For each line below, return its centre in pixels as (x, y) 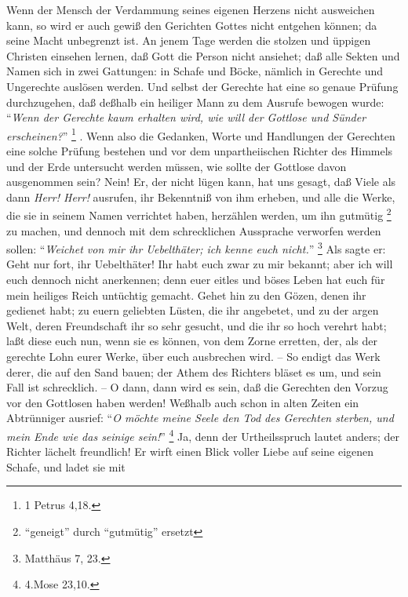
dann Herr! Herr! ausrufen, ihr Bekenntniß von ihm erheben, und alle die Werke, (201, 197)
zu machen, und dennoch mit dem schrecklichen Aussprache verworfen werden (194, 230)
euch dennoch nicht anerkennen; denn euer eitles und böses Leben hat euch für (196, 280)
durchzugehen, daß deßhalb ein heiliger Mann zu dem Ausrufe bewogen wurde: (195, 102)
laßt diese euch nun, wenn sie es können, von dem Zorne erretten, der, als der (192, 341)
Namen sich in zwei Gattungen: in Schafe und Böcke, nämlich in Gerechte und (195, 71)
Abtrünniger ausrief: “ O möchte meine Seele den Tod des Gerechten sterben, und (200, 418)
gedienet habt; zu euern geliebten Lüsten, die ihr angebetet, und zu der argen (193, 310)
